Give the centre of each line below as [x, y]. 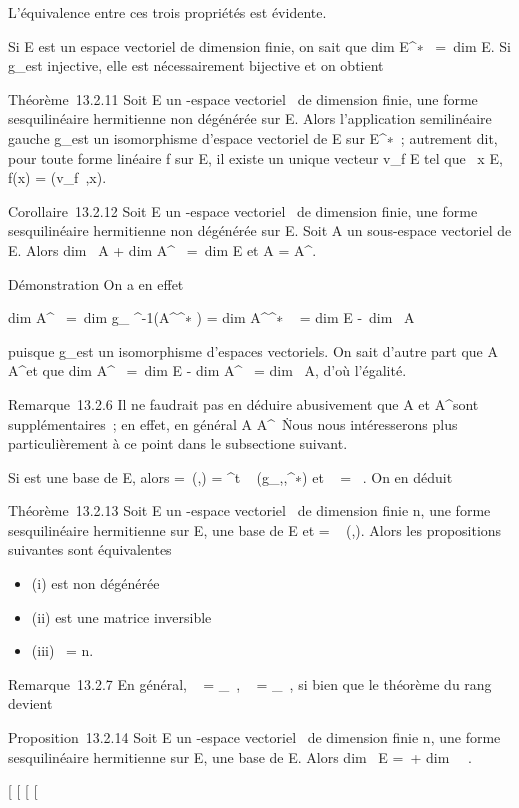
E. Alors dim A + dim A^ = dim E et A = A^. [162, 249]
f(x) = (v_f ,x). [57, 177]
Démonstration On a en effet [96, 283]
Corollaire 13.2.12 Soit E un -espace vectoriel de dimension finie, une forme [243, 210]
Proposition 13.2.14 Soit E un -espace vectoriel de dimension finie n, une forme [254, 737]
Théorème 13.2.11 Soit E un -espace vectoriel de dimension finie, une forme [243, 98]
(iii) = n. [62, 650]
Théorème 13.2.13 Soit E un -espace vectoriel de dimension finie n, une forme [249, 510]
